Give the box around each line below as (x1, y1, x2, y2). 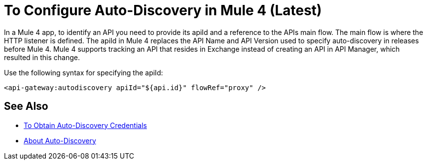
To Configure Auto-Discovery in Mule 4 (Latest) (4, 2, 322, 19)
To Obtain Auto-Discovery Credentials (24, 121, 147, 130)
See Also (4, 100, 48, 113)
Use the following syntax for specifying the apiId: (4, 68, 163, 77)
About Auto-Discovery (24, 136, 96, 145)
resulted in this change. (4, 53, 80, 62)
